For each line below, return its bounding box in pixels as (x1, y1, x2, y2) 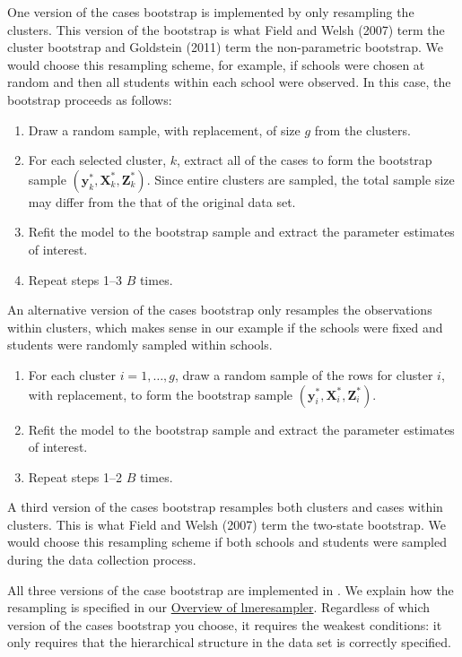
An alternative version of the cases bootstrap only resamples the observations (7, 300, 432, 319)
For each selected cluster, (28, 151, 167, 169)
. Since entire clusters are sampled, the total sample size (146, 169, 455, 188)
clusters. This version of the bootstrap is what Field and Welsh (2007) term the (7, 20, 445, 39)
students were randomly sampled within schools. (7, 335, 273, 354)
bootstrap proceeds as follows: (7, 90, 172, 108)
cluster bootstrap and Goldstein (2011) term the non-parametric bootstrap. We (7, 38, 444, 56)
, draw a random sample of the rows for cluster (175, 365, 433, 384)
